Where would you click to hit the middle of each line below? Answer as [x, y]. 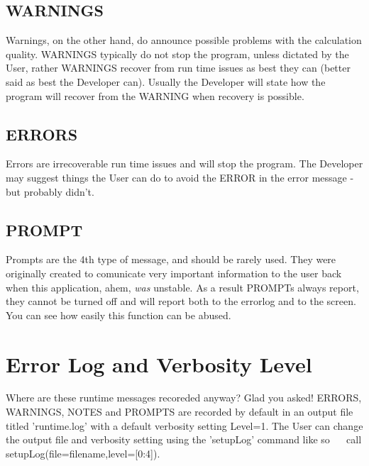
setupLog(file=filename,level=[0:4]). [83, 453]
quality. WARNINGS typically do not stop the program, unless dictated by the [177, 54]
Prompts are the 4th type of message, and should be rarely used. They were [171, 259]
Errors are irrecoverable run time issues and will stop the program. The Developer [184, 163]
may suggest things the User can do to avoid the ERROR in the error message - [180, 177]
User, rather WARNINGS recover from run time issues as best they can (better [178, 68]
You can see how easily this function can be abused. [119, 315]
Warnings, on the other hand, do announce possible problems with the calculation [184, 40]
